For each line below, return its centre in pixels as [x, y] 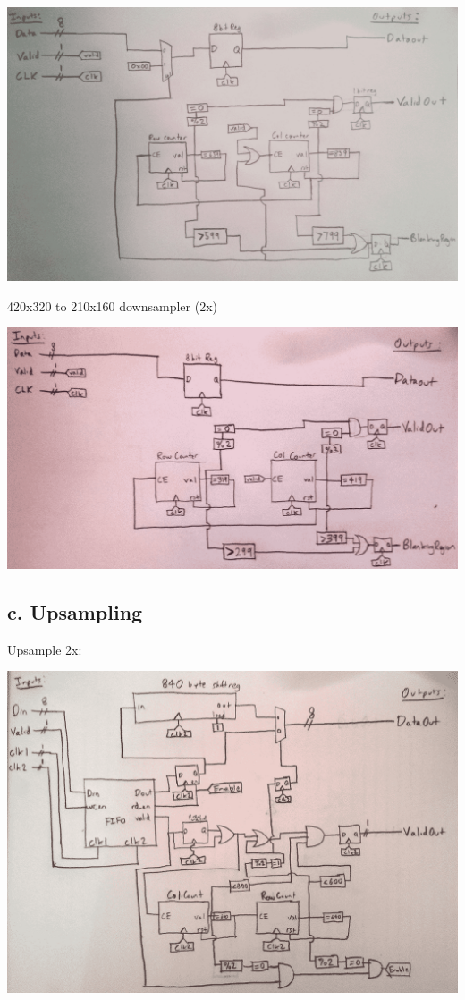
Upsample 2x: [45, 649]
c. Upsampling [75, 612]
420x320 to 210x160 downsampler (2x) [113, 305]
